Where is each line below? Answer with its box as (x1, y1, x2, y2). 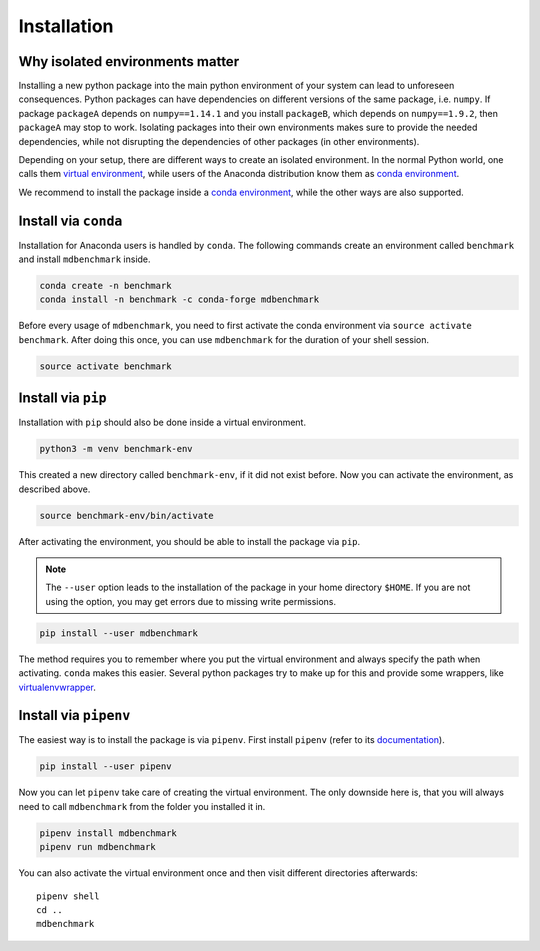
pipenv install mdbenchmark (39, 827, 177, 839)
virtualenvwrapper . (18, 681, 97, 693)
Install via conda (18, 212, 123, 229)
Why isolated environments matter (18, 53, 240, 70)
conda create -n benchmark (39, 280, 172, 292)
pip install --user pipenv (39, 761, 172, 772)
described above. (18, 483, 91, 495)
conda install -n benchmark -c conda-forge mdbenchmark (39, 294, 320, 305)
